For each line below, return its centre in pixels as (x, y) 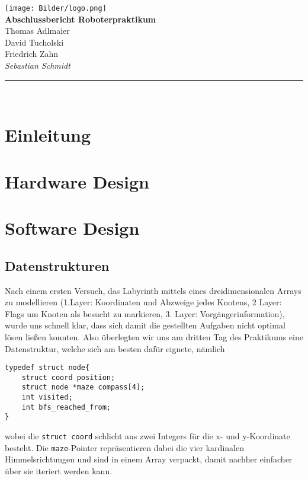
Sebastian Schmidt (38, 66)
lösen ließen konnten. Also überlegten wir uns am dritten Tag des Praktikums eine (154, 336)
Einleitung (48, 135)
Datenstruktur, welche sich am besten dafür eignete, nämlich (115, 348)
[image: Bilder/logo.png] (56, 8)
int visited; (47, 397)
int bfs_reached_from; (66, 407)
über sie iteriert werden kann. (59, 470)
